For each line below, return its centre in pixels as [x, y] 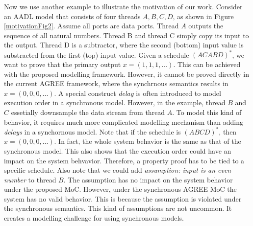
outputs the [206, 26]
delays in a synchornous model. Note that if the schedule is [92, 131]
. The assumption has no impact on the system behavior [148, 179]
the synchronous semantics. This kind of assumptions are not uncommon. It [118, 208]
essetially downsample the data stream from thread [88, 112]
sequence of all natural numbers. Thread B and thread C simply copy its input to [126, 35]
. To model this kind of [207, 112]
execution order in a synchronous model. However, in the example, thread [115, 102]
